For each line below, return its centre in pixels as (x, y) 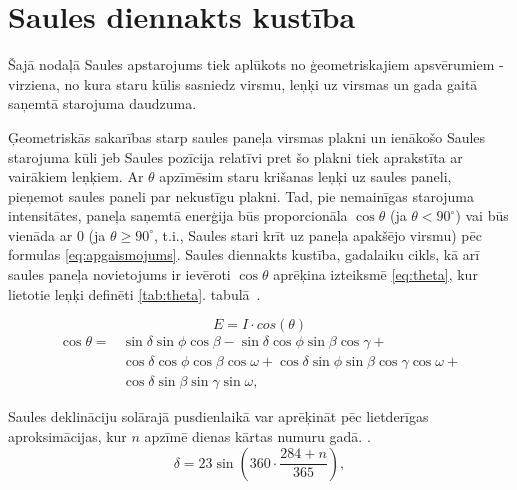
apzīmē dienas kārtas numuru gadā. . (257, 435)
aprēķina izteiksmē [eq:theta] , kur (375, 274)
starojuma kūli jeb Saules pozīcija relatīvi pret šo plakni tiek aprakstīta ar (235, 156)
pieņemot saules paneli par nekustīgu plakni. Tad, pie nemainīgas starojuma (241, 195)
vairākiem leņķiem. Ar (76, 176)
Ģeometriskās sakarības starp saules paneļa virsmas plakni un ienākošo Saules (247, 136)
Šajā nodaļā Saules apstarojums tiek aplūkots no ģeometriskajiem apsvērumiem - (256, 64)
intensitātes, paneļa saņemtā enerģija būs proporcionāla (178, 215)
